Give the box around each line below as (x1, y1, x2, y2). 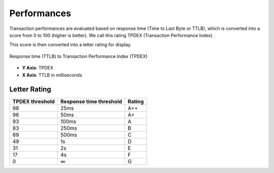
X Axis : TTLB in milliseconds (22, 72, 82, 78)
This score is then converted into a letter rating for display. (9, 42, 132, 48)
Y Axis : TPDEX (22, 65, 53, 71)
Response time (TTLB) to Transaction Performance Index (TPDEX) (9, 53, 148, 59)
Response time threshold (60, 98, 122, 105)
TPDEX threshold (12, 98, 55, 105)
